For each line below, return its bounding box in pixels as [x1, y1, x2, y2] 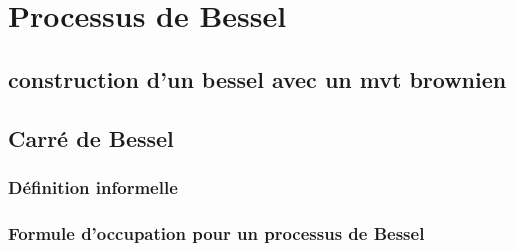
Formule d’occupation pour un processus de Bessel [8, 220, 425, 245]
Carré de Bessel [8, 122, 174, 153]
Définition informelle [8, 174, 178, 199]
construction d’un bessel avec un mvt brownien [8, 63, 507, 94]
